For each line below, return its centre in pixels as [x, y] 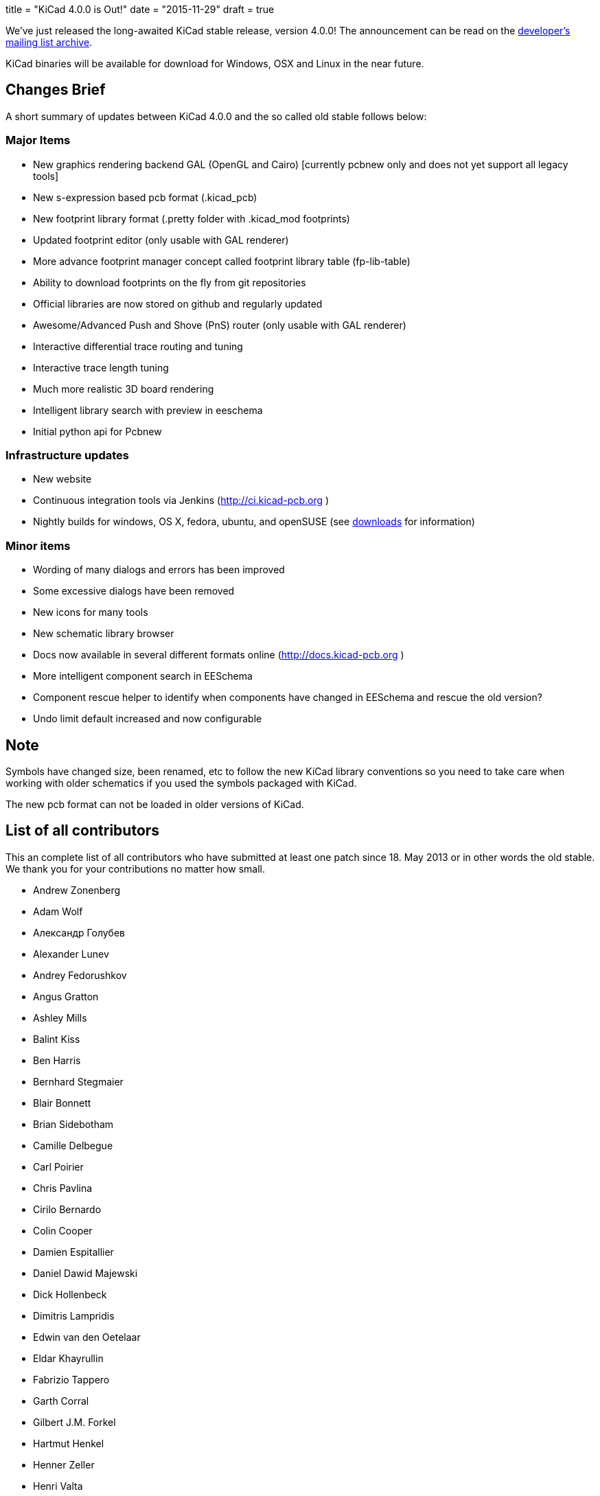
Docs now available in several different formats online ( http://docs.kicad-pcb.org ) [219, 655]
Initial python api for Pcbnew [97, 431]
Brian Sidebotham [73, 1124]
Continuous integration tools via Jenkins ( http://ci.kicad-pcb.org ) [181, 500]
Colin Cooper [63, 1230]
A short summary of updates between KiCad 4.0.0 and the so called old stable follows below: [216, 116]
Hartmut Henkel [69, 1443]
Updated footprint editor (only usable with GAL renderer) [161, 240]
